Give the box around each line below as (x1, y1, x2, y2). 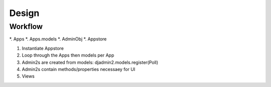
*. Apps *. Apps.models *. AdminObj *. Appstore (9, 36, 107, 42)
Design (9, 7, 40, 18)
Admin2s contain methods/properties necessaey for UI (22, 66, 135, 72)
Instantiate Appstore (22, 45, 64, 51)
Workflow (9, 22, 43, 31)
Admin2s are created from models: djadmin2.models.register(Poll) (22, 59, 159, 65)
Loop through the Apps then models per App (22, 52, 114, 58)
